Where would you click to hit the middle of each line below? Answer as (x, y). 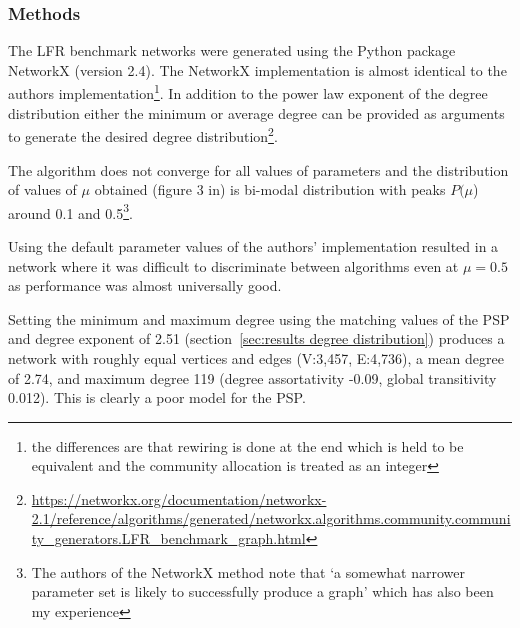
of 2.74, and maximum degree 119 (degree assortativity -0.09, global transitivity (252, 377)
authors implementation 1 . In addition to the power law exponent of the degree (248, 92)
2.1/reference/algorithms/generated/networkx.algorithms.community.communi (271, 518)
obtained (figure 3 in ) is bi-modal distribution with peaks (270, 189)
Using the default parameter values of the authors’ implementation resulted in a (253, 245)
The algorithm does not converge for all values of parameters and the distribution (258, 169)
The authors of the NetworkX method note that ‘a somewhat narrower (248, 571)
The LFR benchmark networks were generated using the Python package (232, 50)
